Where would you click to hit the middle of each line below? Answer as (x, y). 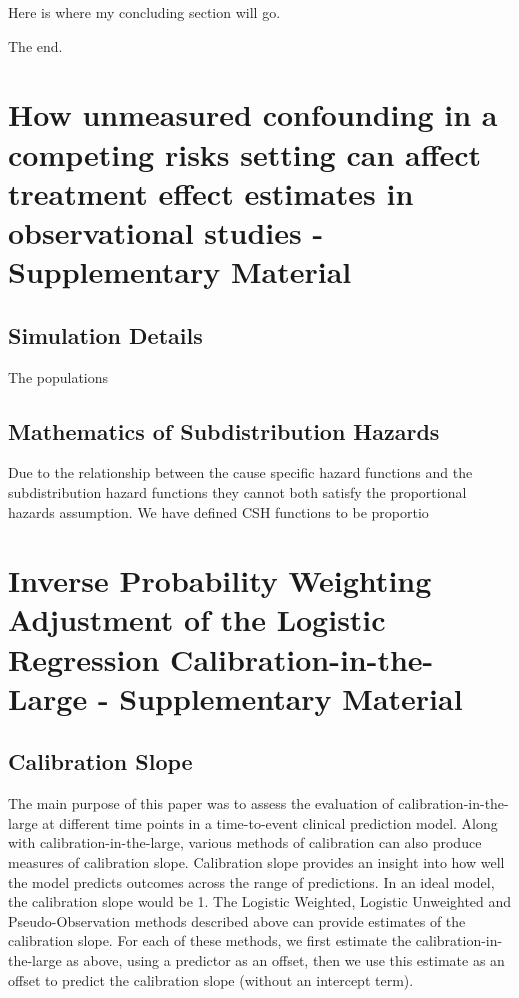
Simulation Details (105, 334)
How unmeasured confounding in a (253, 114)
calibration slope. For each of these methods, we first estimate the (210, 940)
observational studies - (166, 231)
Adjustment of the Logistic (197, 619)
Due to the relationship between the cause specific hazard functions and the (240, 472)
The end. (35, 45)
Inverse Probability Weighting (220, 580)
